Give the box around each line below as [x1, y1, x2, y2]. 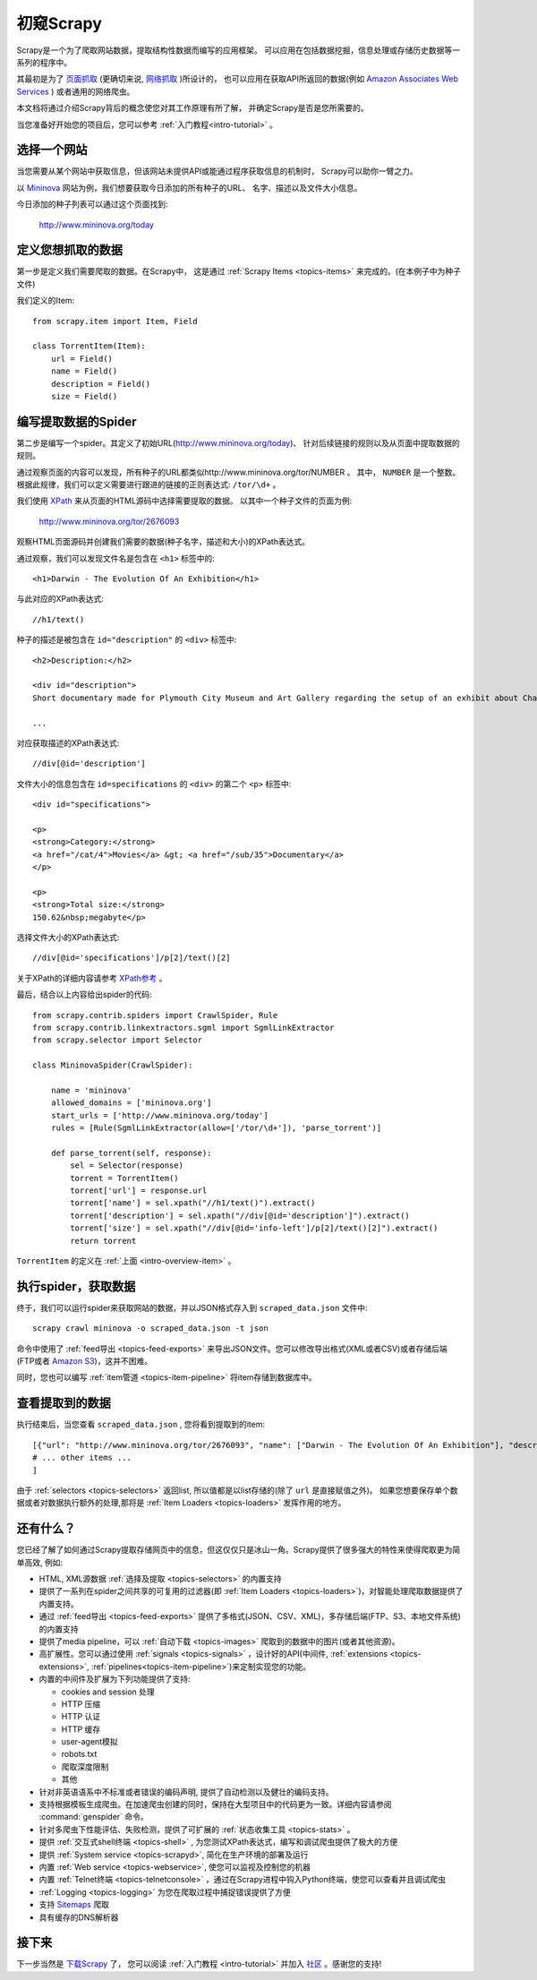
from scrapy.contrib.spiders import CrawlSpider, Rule [32, 1010, 278, 1020]
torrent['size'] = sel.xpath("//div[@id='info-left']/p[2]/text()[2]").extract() [70, 1223, 439, 1233]
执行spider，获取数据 [16, 1279, 136, 1294]
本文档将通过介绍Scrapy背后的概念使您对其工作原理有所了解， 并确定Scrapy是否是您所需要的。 [16, 103, 369, 114]
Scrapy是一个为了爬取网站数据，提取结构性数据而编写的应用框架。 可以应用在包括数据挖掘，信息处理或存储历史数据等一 [16, 45, 461, 56]
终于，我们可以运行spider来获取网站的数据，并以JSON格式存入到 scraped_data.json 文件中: [16, 1302, 368, 1313]
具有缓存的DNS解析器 [38, 1912, 119, 1923]
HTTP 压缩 [61, 1698, 101, 1710]
